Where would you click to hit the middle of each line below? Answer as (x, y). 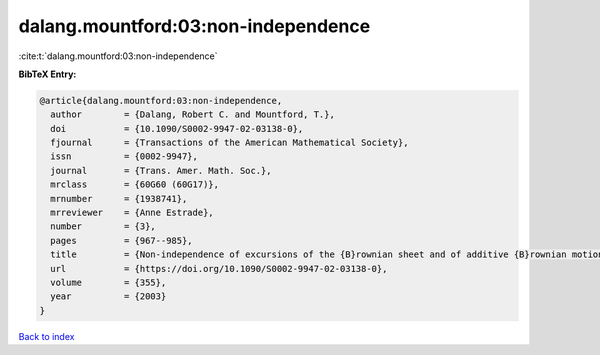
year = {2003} (108, 296)
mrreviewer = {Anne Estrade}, (132, 213)
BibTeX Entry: (47, 74)
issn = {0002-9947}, (124, 156)
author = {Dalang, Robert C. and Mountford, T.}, (192, 114)
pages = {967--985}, (122, 240)
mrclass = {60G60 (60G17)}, (135, 184)
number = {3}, (103, 226)
